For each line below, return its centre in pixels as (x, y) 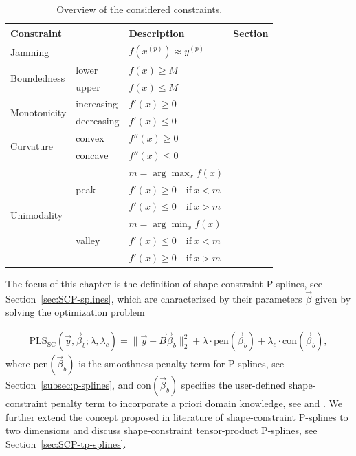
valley (88, 240)
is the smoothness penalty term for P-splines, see (181, 363)
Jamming (30, 51)
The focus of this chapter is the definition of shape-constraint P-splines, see (164, 284)
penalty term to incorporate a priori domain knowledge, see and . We (197, 403)
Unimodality (37, 214)
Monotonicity (38, 112)
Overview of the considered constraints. (140, 9)
